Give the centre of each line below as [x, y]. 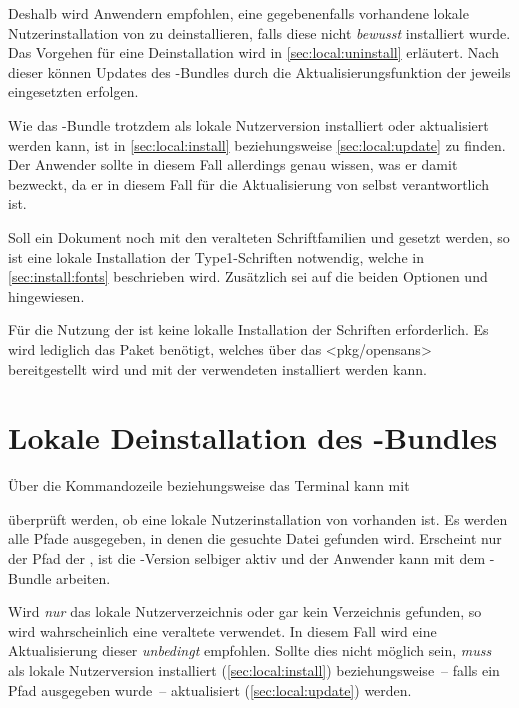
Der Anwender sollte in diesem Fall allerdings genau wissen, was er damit [233, 164]
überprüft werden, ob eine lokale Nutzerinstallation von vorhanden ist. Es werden [258, 518]
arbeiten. [83, 577]
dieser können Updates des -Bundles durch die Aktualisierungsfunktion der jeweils [259, 71]
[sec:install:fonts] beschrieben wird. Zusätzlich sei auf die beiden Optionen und [248, 276]
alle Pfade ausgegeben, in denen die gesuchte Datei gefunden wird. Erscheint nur [255, 538]
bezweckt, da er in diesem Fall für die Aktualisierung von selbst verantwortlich [248, 183]
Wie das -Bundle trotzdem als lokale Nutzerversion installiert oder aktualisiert [248, 124]
